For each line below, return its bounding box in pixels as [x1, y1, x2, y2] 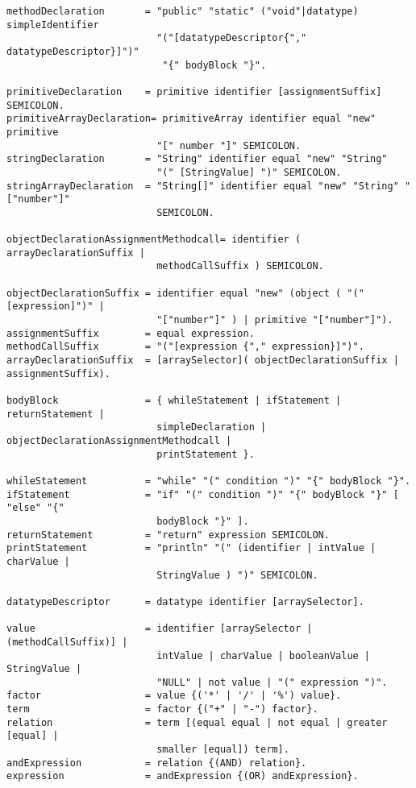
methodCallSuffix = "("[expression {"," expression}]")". [6, 341, 364, 353]
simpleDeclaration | [156, 421, 267, 433]
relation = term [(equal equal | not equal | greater [6, 716, 388, 728]
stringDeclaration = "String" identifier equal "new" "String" [6, 153, 388, 165]
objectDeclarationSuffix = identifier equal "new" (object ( [6, 287, 342, 299]
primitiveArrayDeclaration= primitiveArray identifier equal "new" [6, 113, 376, 125]
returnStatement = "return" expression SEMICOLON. [6, 529, 330, 541]
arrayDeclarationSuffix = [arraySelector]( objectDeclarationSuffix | [6, 355, 399, 367]
